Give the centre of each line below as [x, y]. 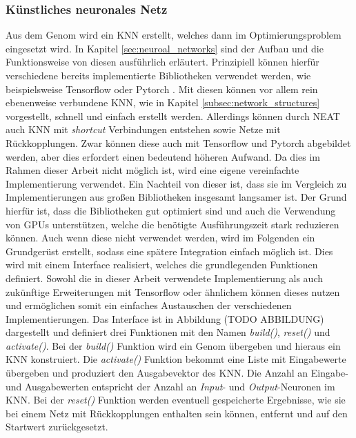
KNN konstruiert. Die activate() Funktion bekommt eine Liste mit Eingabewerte [176, 359]
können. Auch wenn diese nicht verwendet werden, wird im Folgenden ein [160, 238]
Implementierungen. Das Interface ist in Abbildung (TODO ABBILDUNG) [165, 318]
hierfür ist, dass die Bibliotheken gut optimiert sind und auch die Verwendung [171, 210]
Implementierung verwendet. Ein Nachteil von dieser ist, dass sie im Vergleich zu [176, 183]
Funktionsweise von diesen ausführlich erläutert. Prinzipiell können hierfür [162, 62]
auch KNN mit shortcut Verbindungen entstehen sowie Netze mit [143, 129]
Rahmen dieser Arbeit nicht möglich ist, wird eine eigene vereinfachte [152, 170]
